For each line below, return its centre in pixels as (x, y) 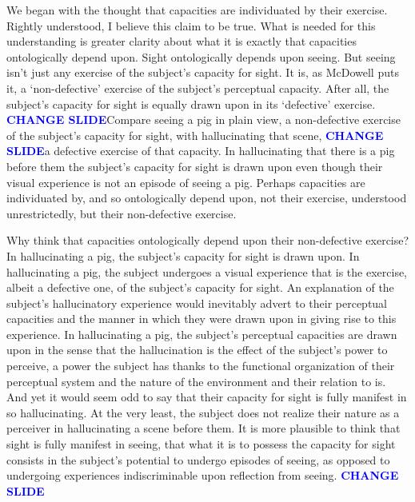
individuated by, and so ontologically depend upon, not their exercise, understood (207, 198)
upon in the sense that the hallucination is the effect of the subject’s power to (197, 350)
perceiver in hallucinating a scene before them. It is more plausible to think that (204, 428)
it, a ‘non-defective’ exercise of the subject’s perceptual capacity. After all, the (198, 88)
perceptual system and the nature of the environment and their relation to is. (196, 381)
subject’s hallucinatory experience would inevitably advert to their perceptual (197, 303)
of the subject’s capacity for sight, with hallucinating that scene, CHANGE (195, 135)
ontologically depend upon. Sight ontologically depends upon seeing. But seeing (201, 56)
